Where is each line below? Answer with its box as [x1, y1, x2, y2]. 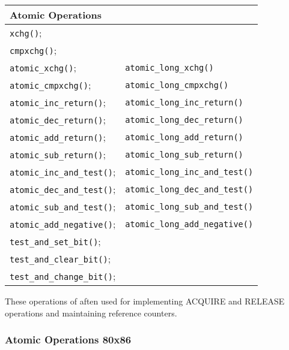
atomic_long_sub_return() [125, 149, 243, 159]
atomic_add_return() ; [10, 130, 106, 144]
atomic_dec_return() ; [10, 113, 106, 126]
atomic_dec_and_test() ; [10, 182, 116, 196]
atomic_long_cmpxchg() [125, 80, 229, 90]
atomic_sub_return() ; [10, 147, 106, 161]
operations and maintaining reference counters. [5, 306, 177, 319]
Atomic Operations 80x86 [5, 332, 132, 347]
